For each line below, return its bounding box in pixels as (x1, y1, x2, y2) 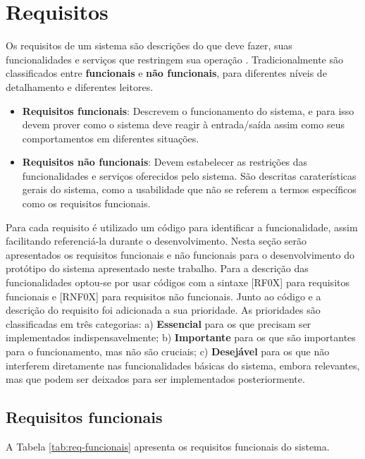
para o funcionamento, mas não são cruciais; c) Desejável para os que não (6, 344, 330, 358)
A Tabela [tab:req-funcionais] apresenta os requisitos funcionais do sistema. (6, 439, 330, 453)
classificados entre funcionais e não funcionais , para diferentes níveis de (6, 66, 327, 80)
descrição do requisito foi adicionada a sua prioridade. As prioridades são (6, 302, 321, 317)
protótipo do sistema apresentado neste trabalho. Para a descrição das (6, 261, 309, 276)
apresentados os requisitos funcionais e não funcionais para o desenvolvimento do (6, 247, 355, 262)
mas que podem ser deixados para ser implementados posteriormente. (6, 372, 305, 386)
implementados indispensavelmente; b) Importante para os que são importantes (6, 330, 356, 345)
